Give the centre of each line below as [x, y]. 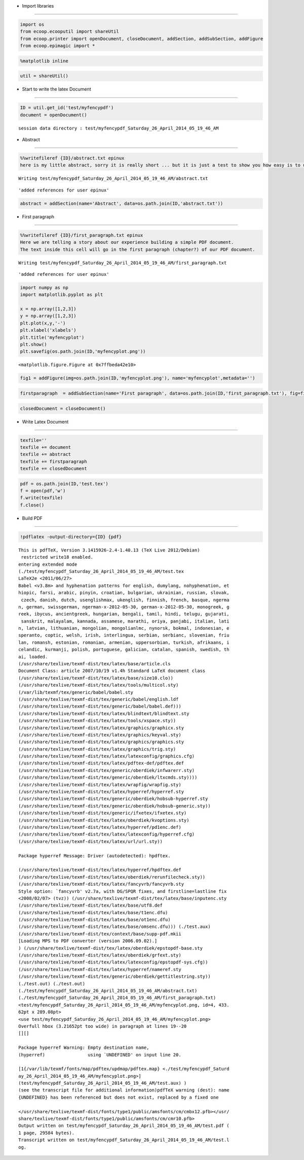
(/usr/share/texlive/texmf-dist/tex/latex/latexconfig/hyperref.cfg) [107, 834]
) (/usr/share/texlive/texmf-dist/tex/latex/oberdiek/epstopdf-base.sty [110, 948]
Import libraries [38, 6]
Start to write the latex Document [56, 89]
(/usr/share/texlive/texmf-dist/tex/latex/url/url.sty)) [91, 841]
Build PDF [32, 518]
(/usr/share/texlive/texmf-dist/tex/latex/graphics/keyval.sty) [100, 735]
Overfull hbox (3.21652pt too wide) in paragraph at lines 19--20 [103, 1026]
